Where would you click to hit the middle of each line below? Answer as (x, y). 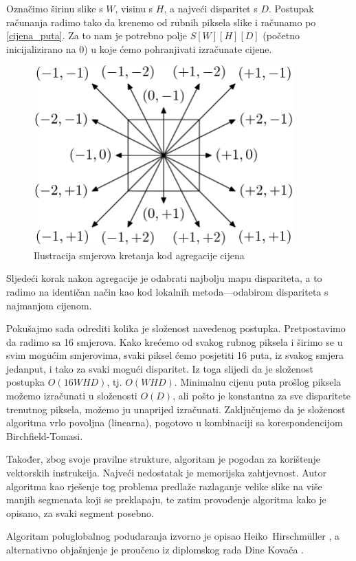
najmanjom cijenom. (49, 305)
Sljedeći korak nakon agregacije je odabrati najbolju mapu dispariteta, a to (164, 278)
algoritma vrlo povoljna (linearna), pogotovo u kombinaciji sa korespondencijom (175, 422)
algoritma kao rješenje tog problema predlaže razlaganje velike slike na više (164, 486)
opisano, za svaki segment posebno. (80, 513)
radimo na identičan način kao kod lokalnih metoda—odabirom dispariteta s (167, 291)
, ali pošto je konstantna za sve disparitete (262, 396)
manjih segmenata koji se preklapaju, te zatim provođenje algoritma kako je (166, 499)
